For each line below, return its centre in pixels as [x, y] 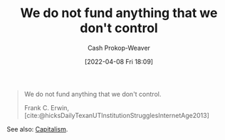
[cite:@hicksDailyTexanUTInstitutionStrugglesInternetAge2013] [116, 115]
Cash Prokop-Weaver [119, 48]
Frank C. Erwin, [46, 107]
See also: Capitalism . [37, 129]
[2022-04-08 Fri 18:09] [119, 61]
